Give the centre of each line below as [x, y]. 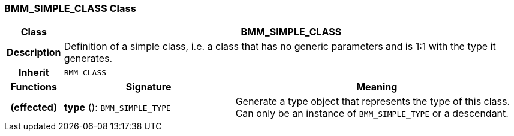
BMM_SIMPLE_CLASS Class [70, 8]
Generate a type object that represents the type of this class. [373, 102]
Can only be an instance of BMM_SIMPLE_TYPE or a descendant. [372, 114]
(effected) [34, 108]
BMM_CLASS [85, 72]
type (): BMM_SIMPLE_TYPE [117, 108]
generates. [88, 58]
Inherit [34, 73]
